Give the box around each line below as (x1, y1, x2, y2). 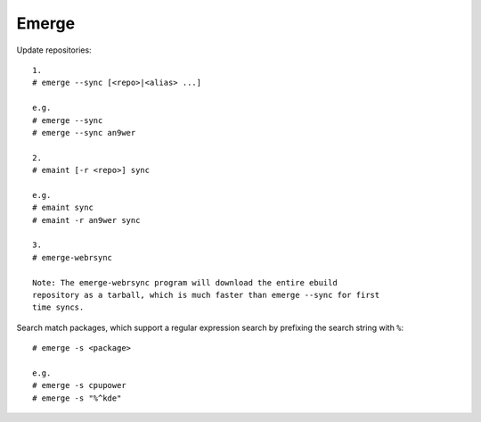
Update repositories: (16, 45, 93, 55)
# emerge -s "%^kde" (32, 393, 122, 403)
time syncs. (32, 302, 85, 312)
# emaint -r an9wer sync (32, 215, 141, 225)
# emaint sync (32, 203, 94, 213)
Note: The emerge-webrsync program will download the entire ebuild (32, 277, 338, 287)
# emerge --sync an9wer (32, 128, 136, 137)
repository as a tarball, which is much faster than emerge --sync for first (32, 290, 380, 300)
